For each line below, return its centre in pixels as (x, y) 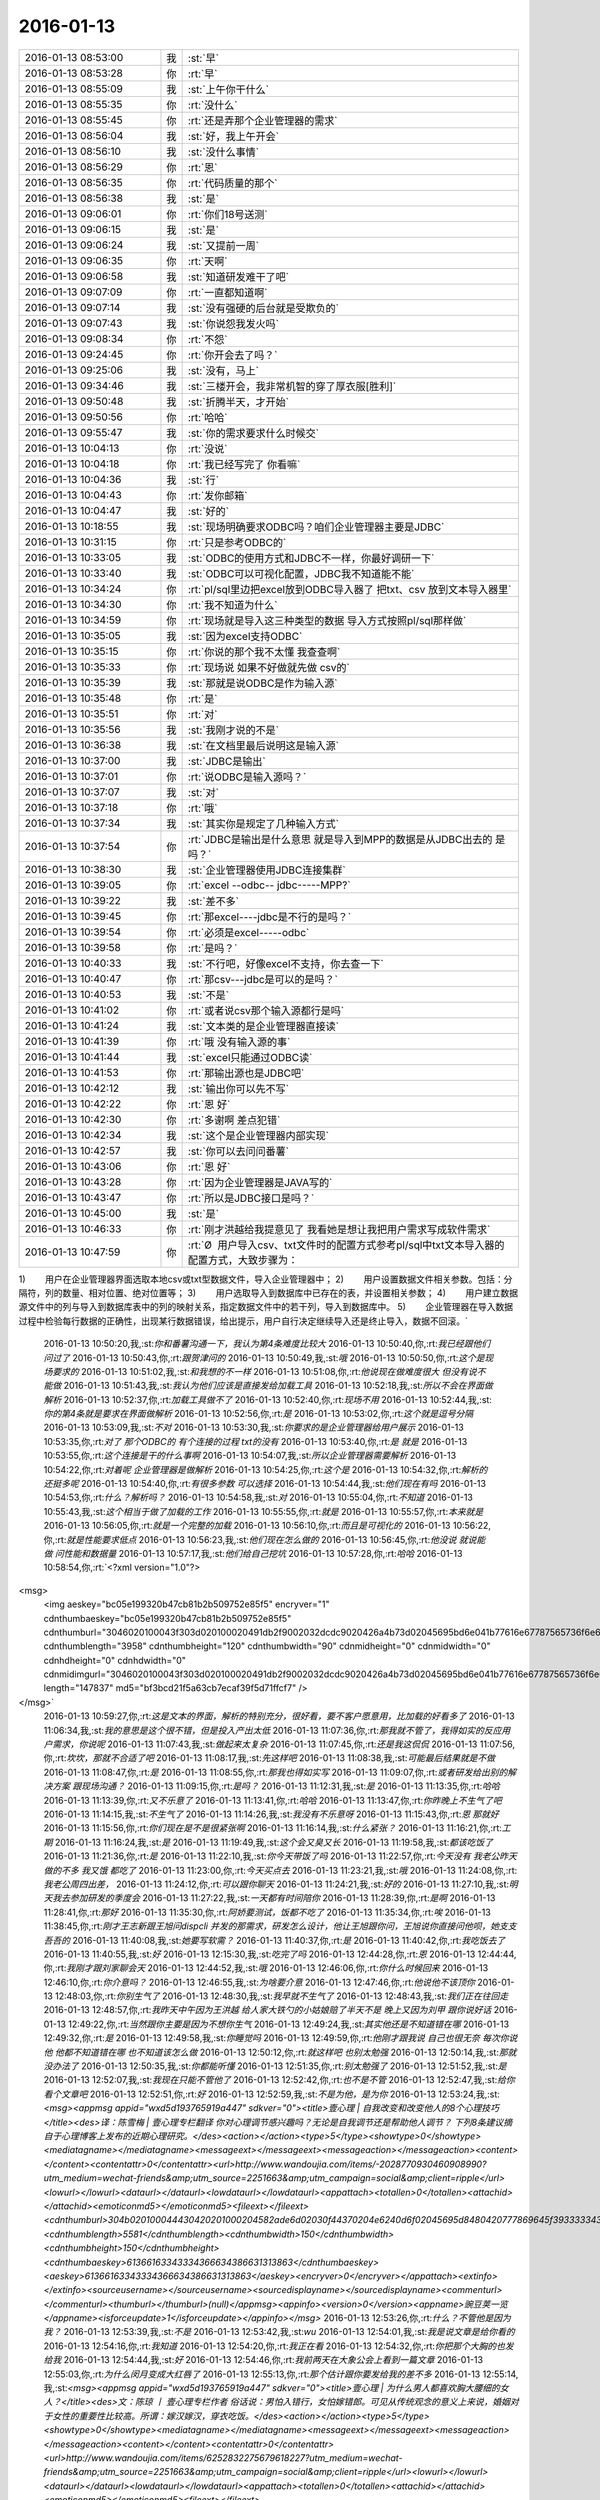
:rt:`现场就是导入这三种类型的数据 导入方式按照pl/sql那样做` (327, 620)
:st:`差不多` (213, 901)
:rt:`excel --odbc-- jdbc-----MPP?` (269, 885)
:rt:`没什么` (212, 105)
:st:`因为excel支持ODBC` (245, 636)
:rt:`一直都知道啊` (227, 292)
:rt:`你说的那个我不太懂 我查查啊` (264, 652)
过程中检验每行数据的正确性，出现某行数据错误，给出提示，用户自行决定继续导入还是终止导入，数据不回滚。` (243, 1321)
